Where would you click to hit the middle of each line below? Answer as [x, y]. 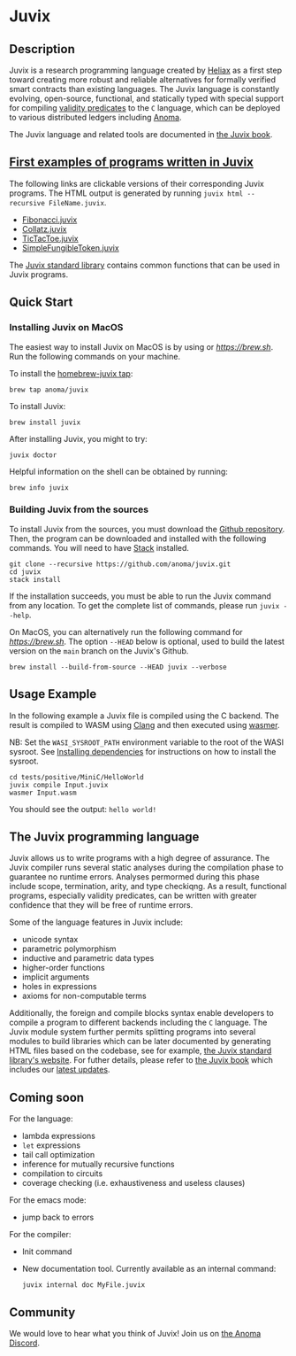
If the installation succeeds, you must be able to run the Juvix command [140, 596]
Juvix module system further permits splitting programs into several [133, 1032]
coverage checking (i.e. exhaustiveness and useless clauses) [133, 1183]
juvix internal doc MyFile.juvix [83, 1285]
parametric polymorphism [69, 949]
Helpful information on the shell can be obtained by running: [118, 471]
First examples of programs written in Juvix [131, 163]
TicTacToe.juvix [50, 238]
